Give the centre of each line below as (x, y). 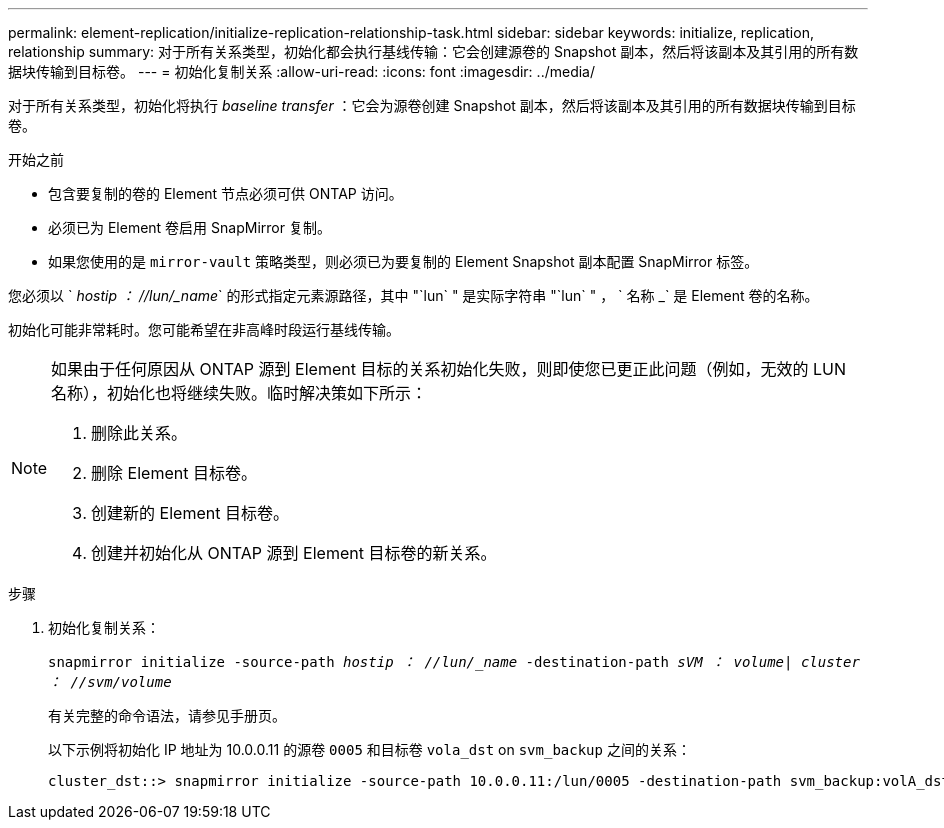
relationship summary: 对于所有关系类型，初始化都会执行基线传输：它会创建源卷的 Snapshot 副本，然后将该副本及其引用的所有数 (433, 51)
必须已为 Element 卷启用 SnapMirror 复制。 (189, 227)
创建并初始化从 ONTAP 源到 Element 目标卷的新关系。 (294, 553)
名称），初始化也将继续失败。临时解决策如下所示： (239, 393)
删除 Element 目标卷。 (174, 473)
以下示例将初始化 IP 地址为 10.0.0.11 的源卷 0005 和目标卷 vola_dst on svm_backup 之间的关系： (369, 749)
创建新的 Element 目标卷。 (190, 513)
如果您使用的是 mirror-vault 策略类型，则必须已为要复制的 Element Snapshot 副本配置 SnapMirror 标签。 (403, 261)
